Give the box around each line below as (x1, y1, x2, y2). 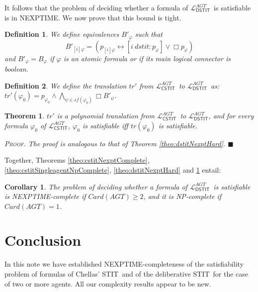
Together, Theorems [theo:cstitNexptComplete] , (4, 155, 150, 165)
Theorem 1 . (4, 110, 45, 121)
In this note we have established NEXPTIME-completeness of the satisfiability (4, 259, 244, 269)
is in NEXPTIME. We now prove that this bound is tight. (4, 12, 181, 22)
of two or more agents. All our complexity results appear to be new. (4, 278, 211, 289)
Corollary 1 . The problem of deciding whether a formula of (4, 181, 187, 192)
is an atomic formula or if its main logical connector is (63, 53, 231, 63)
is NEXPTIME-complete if (4, 191, 86, 201)
